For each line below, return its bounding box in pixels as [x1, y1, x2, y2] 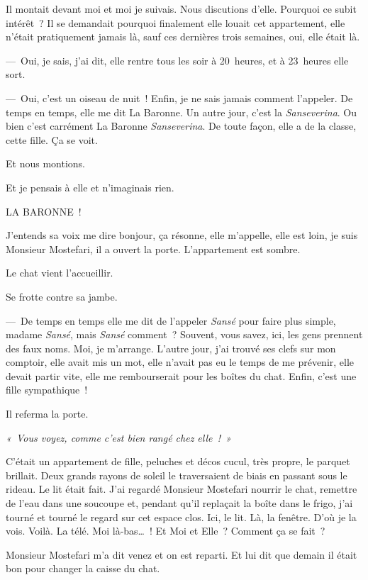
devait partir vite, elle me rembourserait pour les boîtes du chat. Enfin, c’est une [6, 368, 357, 383]
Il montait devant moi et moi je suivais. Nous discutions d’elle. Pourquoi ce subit [6, 1, 357, 16]
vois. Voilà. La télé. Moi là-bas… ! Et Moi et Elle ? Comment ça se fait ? [6, 523, 325, 538]
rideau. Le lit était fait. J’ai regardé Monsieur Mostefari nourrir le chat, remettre [6, 481, 357, 496]
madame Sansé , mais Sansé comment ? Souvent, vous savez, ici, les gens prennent [6, 327, 363, 342]
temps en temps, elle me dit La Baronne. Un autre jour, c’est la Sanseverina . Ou [6, 104, 357, 119]
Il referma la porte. [6, 406, 89, 421]
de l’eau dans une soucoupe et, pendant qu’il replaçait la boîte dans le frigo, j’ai [6, 496, 353, 511]
